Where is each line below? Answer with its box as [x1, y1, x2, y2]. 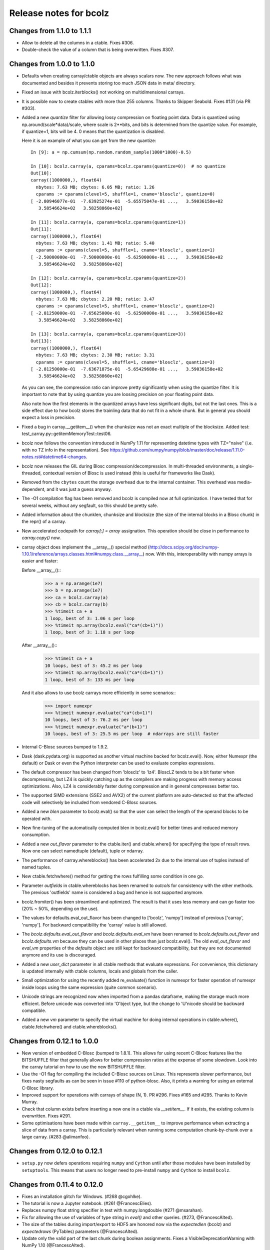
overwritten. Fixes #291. [21, 1113, 71, 1119]
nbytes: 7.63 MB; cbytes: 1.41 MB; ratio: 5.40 [35, 240, 155, 246]
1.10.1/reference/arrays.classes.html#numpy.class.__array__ [21, 550, 143, 557]
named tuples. [21, 864, 51, 870]
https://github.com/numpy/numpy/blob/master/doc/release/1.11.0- [109, 446, 245, 452]
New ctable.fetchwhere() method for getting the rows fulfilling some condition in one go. [21, 873, 204, 879]
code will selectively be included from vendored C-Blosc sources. [21, 799, 157, 805]
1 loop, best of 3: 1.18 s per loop [44, 629, 135, 635]
